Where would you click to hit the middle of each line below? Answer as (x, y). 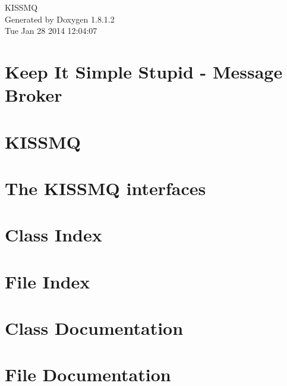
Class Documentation (94, 328)
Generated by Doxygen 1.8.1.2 (60, 19)
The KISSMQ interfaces (105, 188)
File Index (48, 281)
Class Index (53, 235)
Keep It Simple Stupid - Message (144, 71)
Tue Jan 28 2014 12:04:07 (51, 31)
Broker (34, 95)
